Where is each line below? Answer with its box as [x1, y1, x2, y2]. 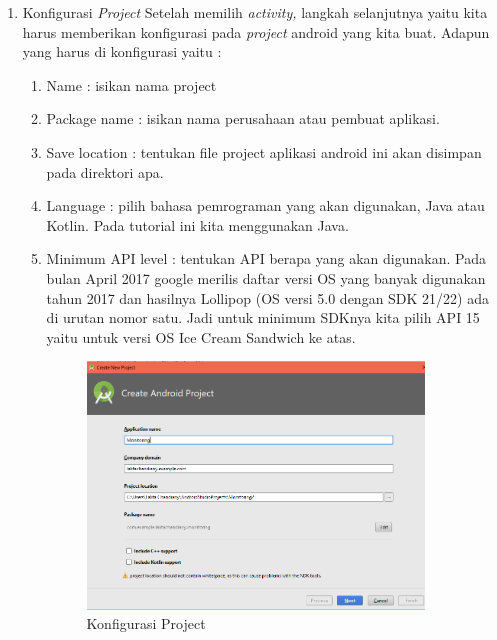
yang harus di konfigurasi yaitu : [22, 41, 222, 62]
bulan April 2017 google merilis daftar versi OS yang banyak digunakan [46, 267, 486, 288]
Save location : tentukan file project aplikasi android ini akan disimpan [46, 141, 482, 162]
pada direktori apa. [46, 161, 164, 182]
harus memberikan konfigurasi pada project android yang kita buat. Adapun [22, 21, 490, 42]
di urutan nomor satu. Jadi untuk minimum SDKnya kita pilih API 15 [46, 307, 480, 328]
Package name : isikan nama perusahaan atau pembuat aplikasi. [46, 108, 440, 129]
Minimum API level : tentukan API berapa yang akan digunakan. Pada [46, 248, 486, 269]
